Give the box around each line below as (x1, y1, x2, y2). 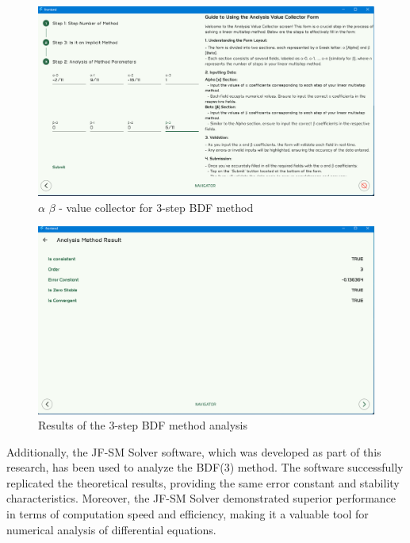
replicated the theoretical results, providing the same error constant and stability (6, 474, 400, 491)
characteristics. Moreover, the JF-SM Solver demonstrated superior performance (6, 490, 397, 506)
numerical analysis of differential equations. (6, 521, 216, 537)
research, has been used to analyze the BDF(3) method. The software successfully (6, 459, 404, 476)
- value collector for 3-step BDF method (59, 198, 254, 215)
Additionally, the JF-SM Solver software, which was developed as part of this (6, 443, 381, 460)
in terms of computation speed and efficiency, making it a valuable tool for (6, 506, 369, 522)
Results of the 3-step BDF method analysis (38, 417, 248, 433)
